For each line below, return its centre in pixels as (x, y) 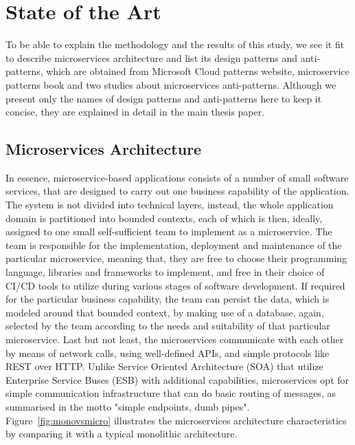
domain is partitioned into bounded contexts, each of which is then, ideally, (164, 218)
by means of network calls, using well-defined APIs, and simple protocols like (168, 352)
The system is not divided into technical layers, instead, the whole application (170, 205)
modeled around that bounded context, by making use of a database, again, (165, 312)
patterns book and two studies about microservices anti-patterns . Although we (171, 84)
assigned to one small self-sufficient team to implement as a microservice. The (169, 231)
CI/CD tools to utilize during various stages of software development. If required (175, 285)
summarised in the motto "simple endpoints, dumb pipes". (128, 406)
